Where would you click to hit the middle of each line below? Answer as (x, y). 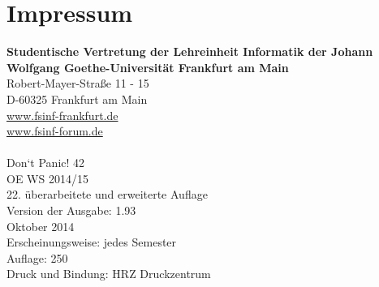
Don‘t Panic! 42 (46, 163)
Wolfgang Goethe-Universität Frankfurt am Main (148, 67)
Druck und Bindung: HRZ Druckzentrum (109, 274)
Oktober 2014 (41, 226)
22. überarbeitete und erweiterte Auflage (107, 194)
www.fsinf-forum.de (55, 131)
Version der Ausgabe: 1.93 (71, 210)
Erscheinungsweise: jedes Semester (92, 242)
